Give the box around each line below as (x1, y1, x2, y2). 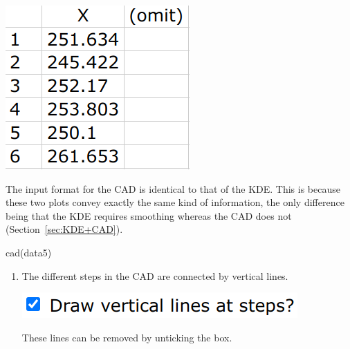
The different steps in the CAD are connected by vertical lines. (21, 268, 288, 283)
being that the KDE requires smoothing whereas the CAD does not (6, 208, 292, 223)
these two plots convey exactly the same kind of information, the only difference (6, 195, 344, 209)
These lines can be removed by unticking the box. (21, 330, 232, 344)
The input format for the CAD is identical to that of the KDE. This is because (6, 181, 340, 196)
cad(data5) (6, 245, 52, 259)
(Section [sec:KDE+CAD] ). (6, 222, 123, 236)
